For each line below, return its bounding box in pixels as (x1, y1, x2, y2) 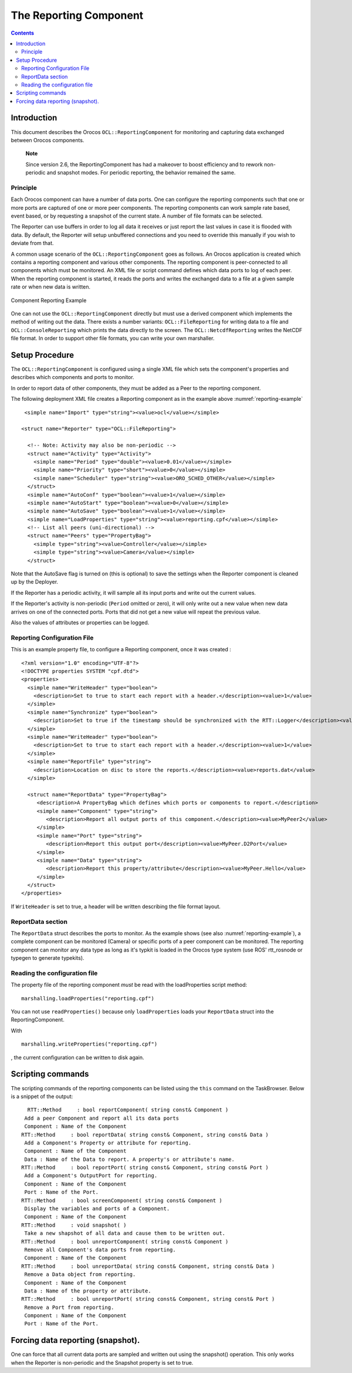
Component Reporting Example (11, 297, 87, 304)
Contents (11, 29, 35, 36)
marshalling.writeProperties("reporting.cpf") (21, 1041, 158, 1047)
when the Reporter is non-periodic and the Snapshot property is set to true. (11, 1359, 194, 1366)
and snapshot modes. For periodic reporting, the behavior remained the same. (46, 169, 236, 176)
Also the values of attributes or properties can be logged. (11, 619, 150, 626)
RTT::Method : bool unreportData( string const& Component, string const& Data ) (21, 1263, 275, 1270)
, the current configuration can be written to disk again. (11, 1054, 144, 1061)
